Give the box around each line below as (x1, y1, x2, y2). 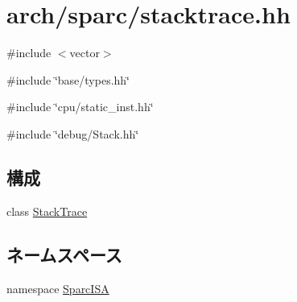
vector (69, 44, 100, 61)
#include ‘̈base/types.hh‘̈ (6, 71, 130, 88)
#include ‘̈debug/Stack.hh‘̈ (6, 125, 139, 142)
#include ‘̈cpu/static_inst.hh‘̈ (6, 98, 154, 115)
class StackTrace (6, 202, 88, 219)
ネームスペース (6, 242, 122, 267)
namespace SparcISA (6, 279, 109, 296)
